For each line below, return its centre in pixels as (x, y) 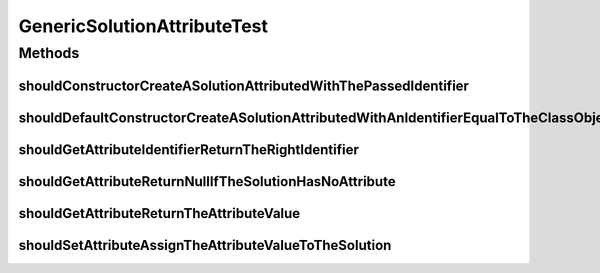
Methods (49, 53)
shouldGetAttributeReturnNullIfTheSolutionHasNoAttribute (207, 181)
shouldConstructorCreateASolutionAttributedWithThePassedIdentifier (244, 85)
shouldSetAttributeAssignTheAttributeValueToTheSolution (205, 245)
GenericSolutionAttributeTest (143, 26)
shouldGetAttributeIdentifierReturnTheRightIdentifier (188, 149)
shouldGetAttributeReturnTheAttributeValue (159, 213)
